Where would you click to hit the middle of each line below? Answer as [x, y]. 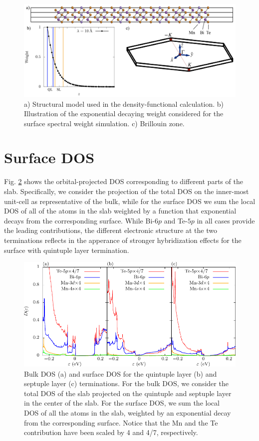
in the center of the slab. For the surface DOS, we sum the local [122, 403]
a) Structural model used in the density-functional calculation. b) [124, 104]
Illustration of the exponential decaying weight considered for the [124, 113]
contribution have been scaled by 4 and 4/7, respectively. [111, 432]
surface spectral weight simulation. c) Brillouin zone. [104, 123]
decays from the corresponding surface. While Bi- [79, 220]
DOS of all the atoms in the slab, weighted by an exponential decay [128, 413]
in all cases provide [226, 220]
